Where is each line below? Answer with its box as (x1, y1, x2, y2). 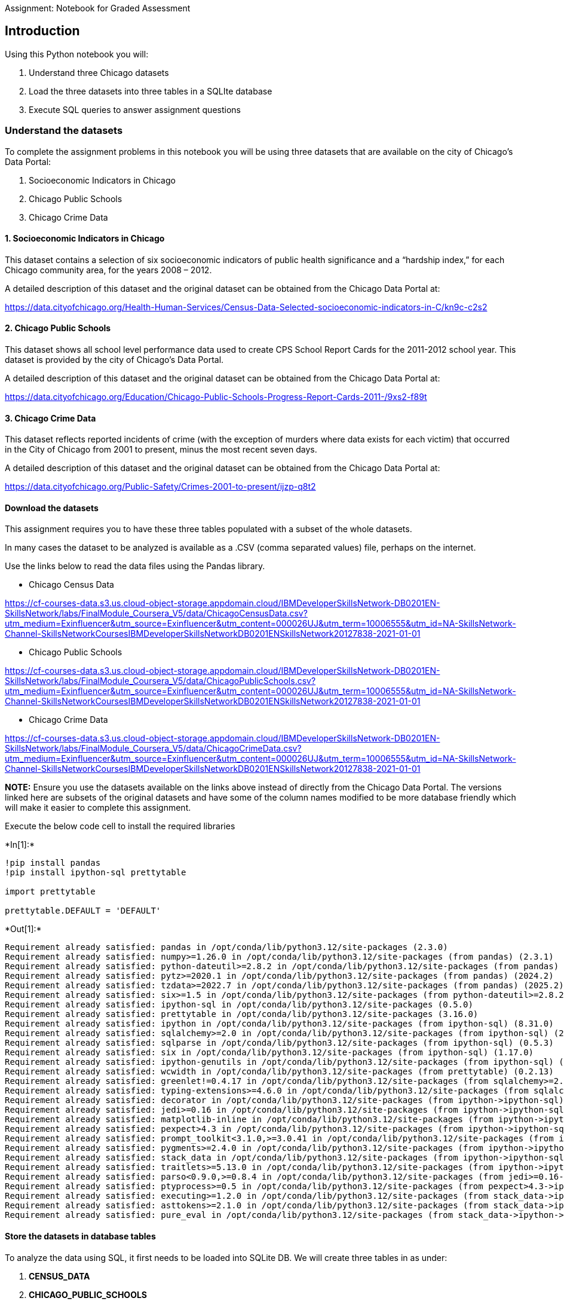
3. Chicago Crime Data (5, 413, 96, 423)
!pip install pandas (5, 858, 101, 868)
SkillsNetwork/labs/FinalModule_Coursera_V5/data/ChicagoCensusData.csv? (5, 608, 308, 619)
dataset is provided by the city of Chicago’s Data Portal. (5, 355, 224, 365)
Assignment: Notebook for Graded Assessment (5, 3, 191, 13)
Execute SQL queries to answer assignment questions (29, 104, 241, 115)
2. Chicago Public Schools (5, 323, 111, 334)
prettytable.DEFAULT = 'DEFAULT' (5, 906, 161, 916)
